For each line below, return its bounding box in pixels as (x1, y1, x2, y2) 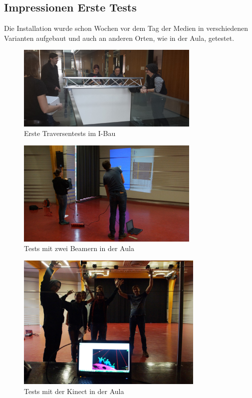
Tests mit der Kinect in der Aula (24, 386, 124, 396)
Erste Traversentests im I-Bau (24, 128, 116, 138)
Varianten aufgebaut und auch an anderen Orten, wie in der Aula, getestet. (4, 32, 235, 43)
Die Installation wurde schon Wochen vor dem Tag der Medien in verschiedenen (4, 23, 249, 33)
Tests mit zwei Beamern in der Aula (24, 243, 134, 254)
